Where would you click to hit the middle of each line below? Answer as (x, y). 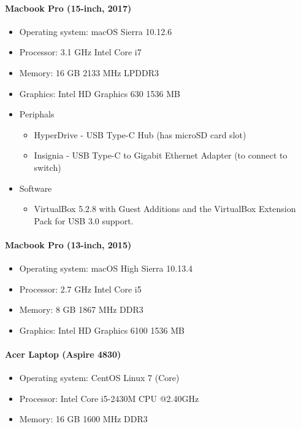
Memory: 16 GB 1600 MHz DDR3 (83, 419)
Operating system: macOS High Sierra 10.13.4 (106, 268)
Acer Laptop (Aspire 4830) (63, 354)
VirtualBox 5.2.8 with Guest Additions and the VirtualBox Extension (165, 209)
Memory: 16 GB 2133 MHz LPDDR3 (89, 72)
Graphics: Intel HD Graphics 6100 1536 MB (102, 330)
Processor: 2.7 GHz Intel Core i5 (80, 289)
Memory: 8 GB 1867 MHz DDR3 (81, 309)
